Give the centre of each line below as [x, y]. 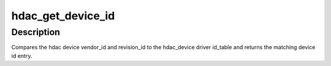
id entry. [22, 56]
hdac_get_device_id [63, 16]
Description [36, 32]
